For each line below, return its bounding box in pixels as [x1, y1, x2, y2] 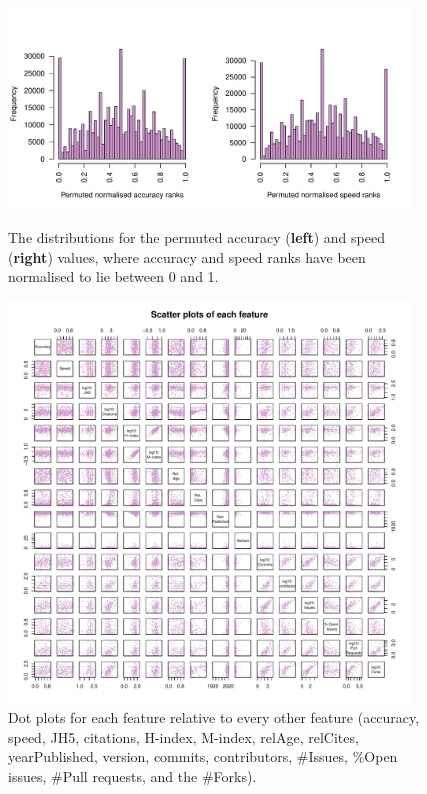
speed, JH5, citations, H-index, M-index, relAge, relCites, [8, 726, 359, 747]
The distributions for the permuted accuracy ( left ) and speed [8, 226, 385, 247]
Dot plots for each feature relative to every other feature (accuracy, [8, 707, 420, 728]
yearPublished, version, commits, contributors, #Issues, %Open [8, 746, 398, 767]
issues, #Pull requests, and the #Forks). [8, 765, 257, 786]
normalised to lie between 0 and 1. [8, 266, 219, 287]
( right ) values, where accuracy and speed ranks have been [8, 246, 366, 267]
